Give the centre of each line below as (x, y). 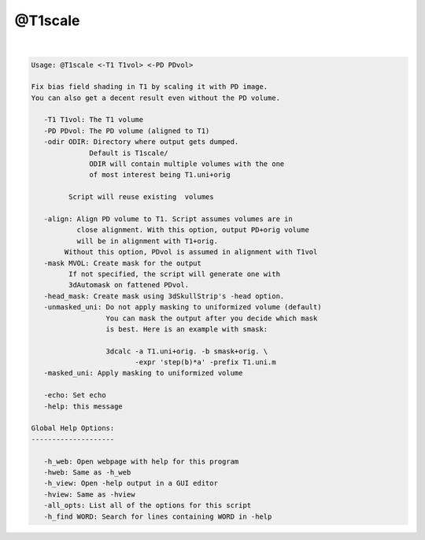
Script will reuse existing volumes (141, 197)
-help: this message (83, 406)
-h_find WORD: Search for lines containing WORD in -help (158, 516)
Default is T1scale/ (129, 153)
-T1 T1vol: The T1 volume (94, 120)
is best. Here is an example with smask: (187, 329)
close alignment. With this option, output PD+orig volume (193, 230)
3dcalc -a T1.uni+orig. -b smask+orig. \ (187, 351)
